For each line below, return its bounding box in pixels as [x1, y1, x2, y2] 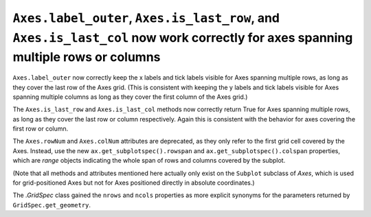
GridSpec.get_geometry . [12, 201, 91, 209]
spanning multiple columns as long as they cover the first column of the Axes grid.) [12, 93, 248, 101]
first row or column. [12, 124, 69, 133]
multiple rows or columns [12, 49, 161, 65]
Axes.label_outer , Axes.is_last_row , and [12, 10, 280, 25]
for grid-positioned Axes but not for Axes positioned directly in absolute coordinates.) [12, 179, 255, 187]
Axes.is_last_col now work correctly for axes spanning [12, 30, 353, 45]
